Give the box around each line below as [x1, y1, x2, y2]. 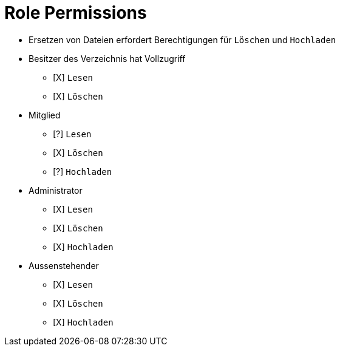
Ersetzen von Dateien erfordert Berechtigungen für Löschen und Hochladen [29, 34, 336, 45]
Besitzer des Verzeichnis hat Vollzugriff [29, 53, 186, 64]
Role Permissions [4, 2, 147, 23]
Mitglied [29, 109, 61, 120]
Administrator [29, 185, 83, 196]
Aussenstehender [29, 260, 99, 271]
